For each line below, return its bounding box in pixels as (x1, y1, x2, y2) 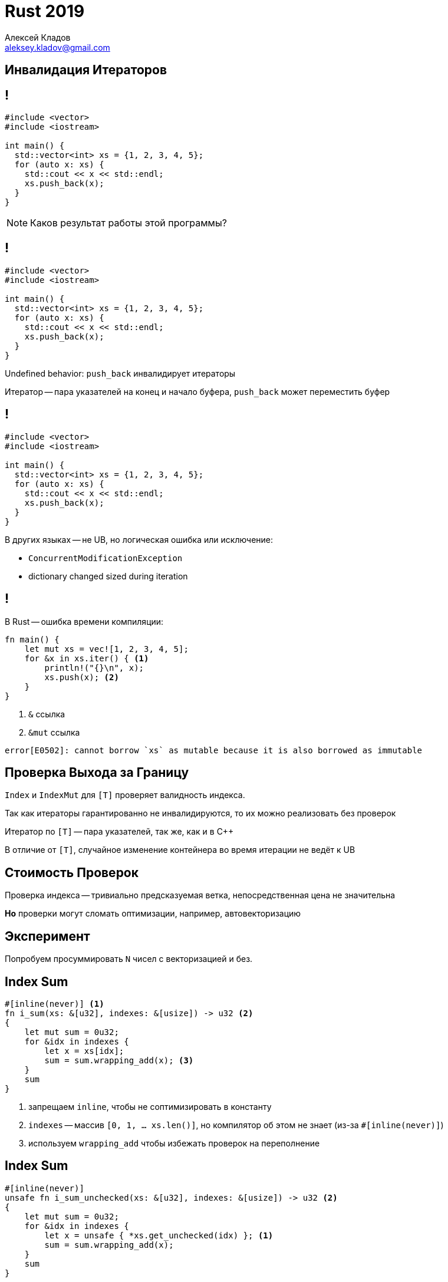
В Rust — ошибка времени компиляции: (5, 616, 164, 627)
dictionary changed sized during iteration (28, 571, 188, 581)
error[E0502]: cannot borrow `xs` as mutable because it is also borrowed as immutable (5, 745, 423, 755)
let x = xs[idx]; (44, 1046, 124, 1056)
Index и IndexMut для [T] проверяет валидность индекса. (5, 790, 245, 800)
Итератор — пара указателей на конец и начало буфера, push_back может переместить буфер (5, 386, 390, 397)
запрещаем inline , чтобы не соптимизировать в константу (28, 1101, 272, 1112)
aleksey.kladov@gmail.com (5, 42, 110, 52)
